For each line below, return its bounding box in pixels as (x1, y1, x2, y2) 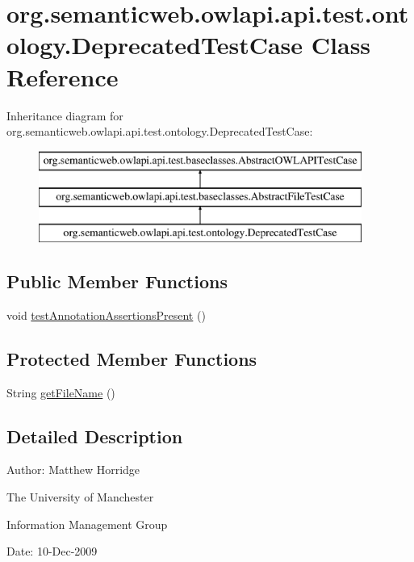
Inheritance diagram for (6, 107, 123, 124)
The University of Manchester (6, 489, 154, 505)
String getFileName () (6, 384, 115, 401)
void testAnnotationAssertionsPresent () (6, 306, 206, 323)
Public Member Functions (6, 269, 228, 294)
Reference (6, 60, 119, 93)
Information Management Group (6, 515, 168, 532)
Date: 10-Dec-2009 (6, 543, 98, 560)
